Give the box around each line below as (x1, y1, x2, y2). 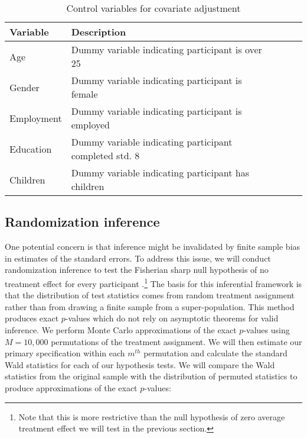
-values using (243, 324, 290, 336)
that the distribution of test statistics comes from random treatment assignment (5, 289, 295, 301)
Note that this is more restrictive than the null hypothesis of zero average (18, 410, 285, 423)
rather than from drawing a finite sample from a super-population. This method (5, 300, 295, 313)
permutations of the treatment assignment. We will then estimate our (51, 335, 302, 347)
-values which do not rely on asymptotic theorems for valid (65, 312, 279, 324)
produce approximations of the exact (5, 381, 138, 394)
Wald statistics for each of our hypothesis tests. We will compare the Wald (5, 358, 275, 371)
